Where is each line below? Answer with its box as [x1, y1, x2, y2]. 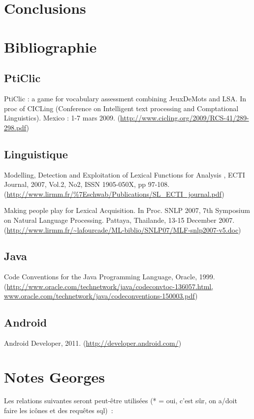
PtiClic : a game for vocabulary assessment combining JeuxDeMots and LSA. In [4, 93, 246, 103]
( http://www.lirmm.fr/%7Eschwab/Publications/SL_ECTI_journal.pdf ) [4, 188, 224, 199]
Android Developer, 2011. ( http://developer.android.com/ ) [4, 338, 182, 348]
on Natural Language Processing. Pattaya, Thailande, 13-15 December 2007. [4, 214, 235, 225]
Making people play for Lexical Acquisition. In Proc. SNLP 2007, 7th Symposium [4, 205, 251, 215]
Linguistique [4, 146, 68, 161]
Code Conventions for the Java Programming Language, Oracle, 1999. [4, 271, 215, 282]
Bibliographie [4, 36, 97, 57]
